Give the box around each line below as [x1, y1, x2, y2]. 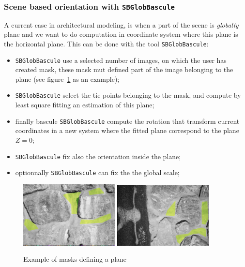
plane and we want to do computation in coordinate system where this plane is [4, 29, 238, 39]
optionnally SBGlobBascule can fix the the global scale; [15, 167, 180, 178]
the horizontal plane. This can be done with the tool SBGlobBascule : [4, 38, 209, 48]
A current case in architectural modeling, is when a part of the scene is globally [4, 19, 239, 30]
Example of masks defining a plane [23, 254, 127, 264]
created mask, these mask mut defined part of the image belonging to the [15, 64, 233, 74]
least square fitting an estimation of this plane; [15, 100, 154, 110]
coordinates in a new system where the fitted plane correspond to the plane [15, 125, 239, 135]
